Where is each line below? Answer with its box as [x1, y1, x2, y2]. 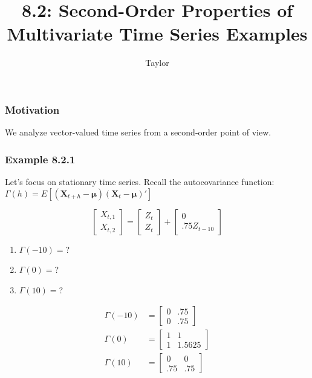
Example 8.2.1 [5, 151, 76, 166]
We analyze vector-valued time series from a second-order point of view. [5, 126, 271, 138]
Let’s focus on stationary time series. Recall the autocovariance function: [5, 175, 275, 188]
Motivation [5, 102, 60, 117]
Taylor [145, 56, 169, 69]
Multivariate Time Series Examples [7, 21, 308, 46]
